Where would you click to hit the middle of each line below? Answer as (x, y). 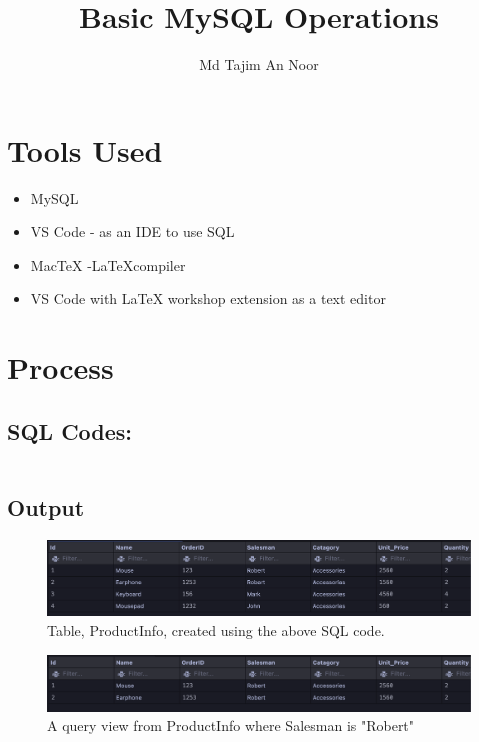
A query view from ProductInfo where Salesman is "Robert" (231, 725)
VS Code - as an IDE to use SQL (132, 231)
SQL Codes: (70, 430)
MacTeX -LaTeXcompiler (108, 264)
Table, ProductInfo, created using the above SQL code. (216, 630)
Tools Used (85, 149)
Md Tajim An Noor (259, 64)
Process (60, 367)
